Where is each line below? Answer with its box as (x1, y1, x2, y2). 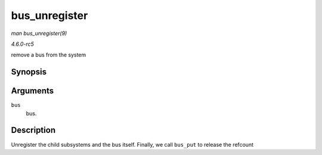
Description (11, 125, 56, 135)
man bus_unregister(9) (11, 30, 67, 37)
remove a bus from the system (11, 51, 86, 59)
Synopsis (11, 67, 47, 77)
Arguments (11, 86, 54, 96)
